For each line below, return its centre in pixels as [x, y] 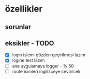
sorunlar [18, 27]
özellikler [24, 9]
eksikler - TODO [30, 43]
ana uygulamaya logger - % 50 [43, 66]
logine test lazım [28, 60]
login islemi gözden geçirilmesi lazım [49, 55]
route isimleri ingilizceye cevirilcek [46, 71]
